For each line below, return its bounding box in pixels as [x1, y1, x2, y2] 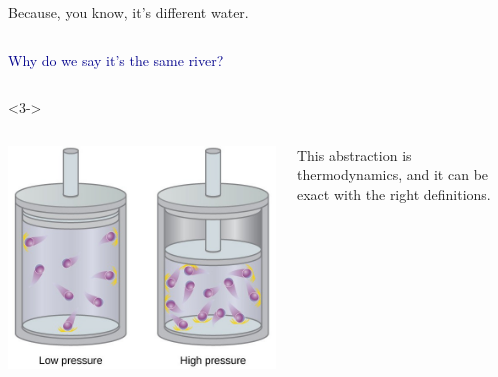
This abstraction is [296, 144, 412, 165]
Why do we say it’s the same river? [8, 49, 224, 70]
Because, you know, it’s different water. [8, 2, 249, 22]
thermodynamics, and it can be [296, 164, 489, 185]
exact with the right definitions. [296, 183, 491, 204]
